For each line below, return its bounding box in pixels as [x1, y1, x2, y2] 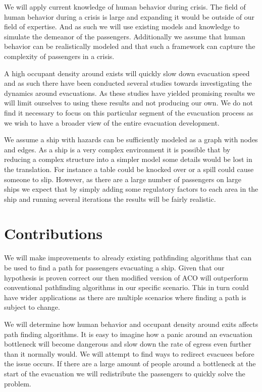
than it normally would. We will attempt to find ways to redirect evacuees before [4, 348, 254, 359]
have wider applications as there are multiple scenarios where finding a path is [4, 292, 246, 302]
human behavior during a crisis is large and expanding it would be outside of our [4, 11, 255, 22]
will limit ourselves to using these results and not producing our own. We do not [4, 97, 253, 108]
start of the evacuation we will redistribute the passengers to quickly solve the [4, 368, 245, 378]
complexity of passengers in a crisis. [4, 50, 115, 61]
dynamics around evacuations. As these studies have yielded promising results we [4, 87, 255, 98]
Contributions [4, 223, 103, 244]
